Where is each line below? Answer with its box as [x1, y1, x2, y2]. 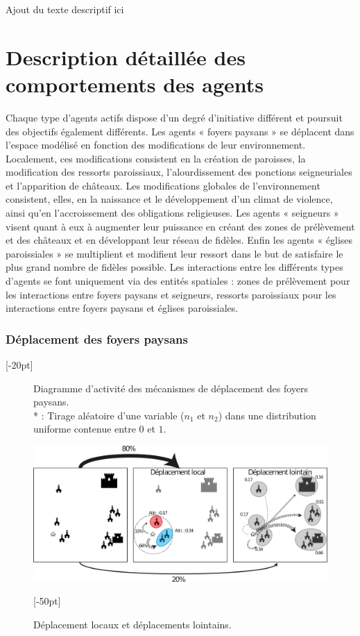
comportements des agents [6, 69, 264, 98]
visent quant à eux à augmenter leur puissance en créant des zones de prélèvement [6, 219, 355, 233]
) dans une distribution [218, 408, 316, 422]
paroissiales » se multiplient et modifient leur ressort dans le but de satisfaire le [6, 246, 343, 260]
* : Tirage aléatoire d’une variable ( [33, 408, 185, 422]
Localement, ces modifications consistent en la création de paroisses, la [6, 151, 306, 165]
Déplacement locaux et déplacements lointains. [33, 617, 232, 631]
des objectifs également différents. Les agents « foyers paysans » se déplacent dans [6, 124, 354, 138]
